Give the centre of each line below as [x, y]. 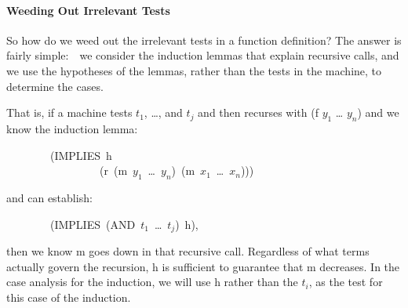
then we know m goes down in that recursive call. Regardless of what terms [188, 251]
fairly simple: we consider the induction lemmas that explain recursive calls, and [203, 55]
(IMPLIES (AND [93, 224]
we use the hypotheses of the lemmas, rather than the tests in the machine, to [194, 70]
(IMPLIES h [81, 155]
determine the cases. [55, 86]
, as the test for [346, 282]
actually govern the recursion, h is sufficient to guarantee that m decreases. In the [203, 266]
